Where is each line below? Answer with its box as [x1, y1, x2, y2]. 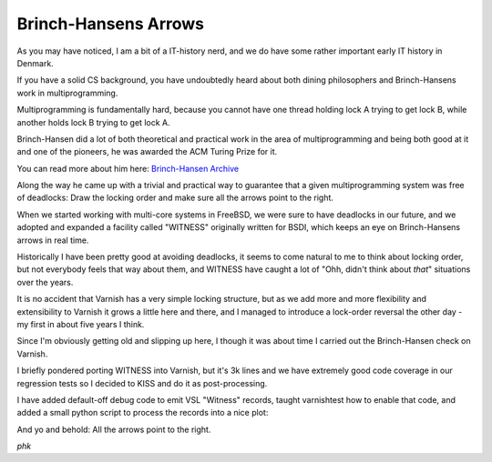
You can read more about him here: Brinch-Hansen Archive [16, 163, 240, 174]
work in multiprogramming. [16, 87, 118, 98]
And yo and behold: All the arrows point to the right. [16, 424, 211, 435]
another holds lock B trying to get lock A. [16, 116, 170, 127]
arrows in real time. [16, 235, 89, 246]
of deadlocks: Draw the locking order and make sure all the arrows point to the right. [16, 192, 334, 204]
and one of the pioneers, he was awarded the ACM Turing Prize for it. [16, 146, 278, 157]
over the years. [16, 276, 74, 287]
